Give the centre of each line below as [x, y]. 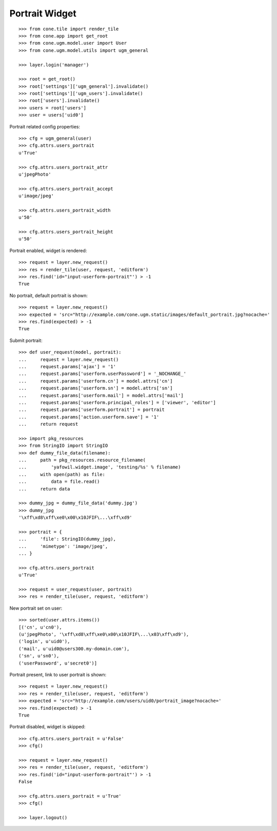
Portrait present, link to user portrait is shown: [58, 674]
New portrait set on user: [36, 608]
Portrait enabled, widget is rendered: [48, 250]
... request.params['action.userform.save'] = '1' [89, 417]
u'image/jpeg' [36, 196]
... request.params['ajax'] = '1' [67, 366]
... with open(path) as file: [62, 474]
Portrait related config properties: [45, 126]
